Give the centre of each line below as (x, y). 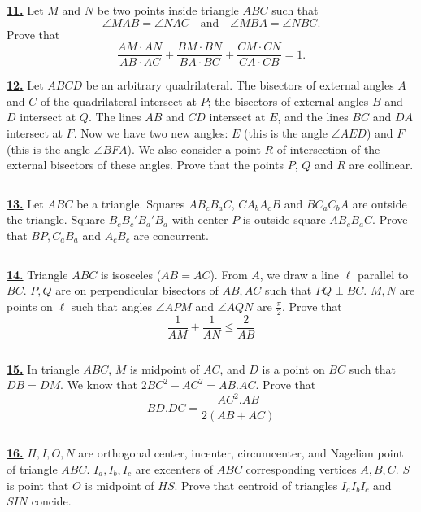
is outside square (284, 219)
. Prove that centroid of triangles (256, 485)
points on (30, 306)
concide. (51, 501)
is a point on (293, 368)
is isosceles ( (131, 274)
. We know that (99, 385)
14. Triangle (37, 274)
